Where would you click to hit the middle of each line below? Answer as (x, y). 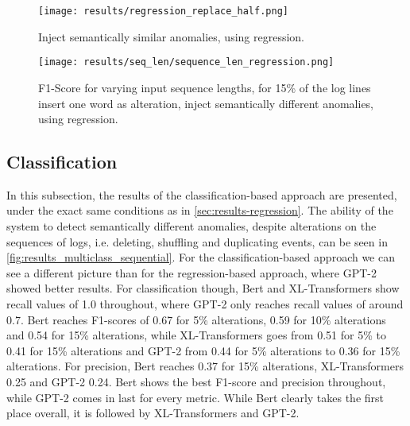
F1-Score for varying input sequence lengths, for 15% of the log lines (205, 87)
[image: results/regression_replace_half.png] (163, 11)
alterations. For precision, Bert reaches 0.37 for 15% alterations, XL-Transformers (205, 366)
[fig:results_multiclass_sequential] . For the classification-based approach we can (201, 257)
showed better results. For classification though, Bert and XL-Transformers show (203, 288)
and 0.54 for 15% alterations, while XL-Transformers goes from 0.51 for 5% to (196, 335)
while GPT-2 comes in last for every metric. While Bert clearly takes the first (195, 397)
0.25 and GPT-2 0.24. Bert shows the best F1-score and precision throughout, (196, 382)
